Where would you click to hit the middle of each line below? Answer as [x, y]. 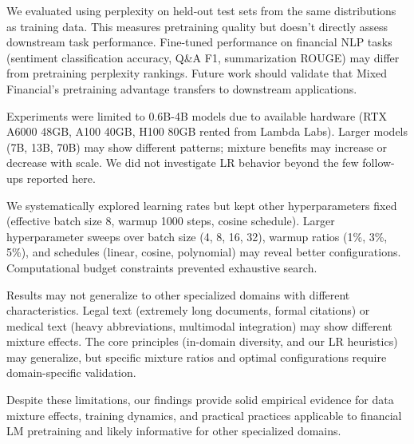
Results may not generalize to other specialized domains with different [178, 294]
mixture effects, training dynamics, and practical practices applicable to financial [204, 415]
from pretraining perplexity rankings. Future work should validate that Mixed [197, 73]
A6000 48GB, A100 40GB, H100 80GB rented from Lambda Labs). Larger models [207, 131]
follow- [379, 163]
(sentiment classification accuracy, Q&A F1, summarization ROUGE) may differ [203, 57]
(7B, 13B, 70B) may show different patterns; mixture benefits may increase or [197, 147]
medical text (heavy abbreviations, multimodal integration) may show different [199, 325]
